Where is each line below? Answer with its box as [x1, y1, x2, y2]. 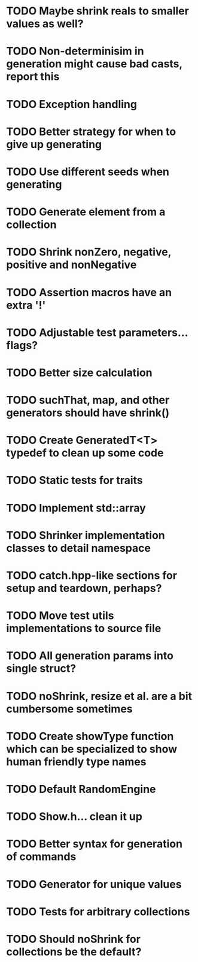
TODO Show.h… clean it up [6, 810, 142, 823]
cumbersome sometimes [6, 702, 133, 716]
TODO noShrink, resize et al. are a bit [6, 689, 193, 703]
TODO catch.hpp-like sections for [6, 569, 178, 582]
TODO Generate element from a [6, 205, 166, 219]
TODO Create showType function [6, 729, 174, 743]
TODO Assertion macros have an [6, 285, 172, 299]
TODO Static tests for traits [6, 474, 144, 487]
